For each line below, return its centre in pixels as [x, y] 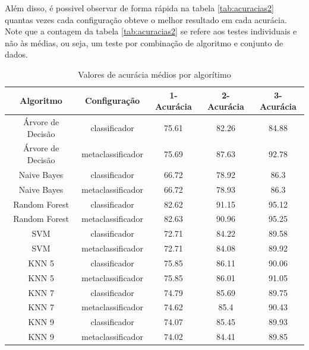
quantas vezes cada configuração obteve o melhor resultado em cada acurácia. [146, 19]
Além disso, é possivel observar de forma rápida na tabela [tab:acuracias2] [139, 8]
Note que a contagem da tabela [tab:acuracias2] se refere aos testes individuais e [151, 31]
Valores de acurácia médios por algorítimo [154, 74]
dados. [16, 54]
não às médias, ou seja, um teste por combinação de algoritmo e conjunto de [144, 42]
